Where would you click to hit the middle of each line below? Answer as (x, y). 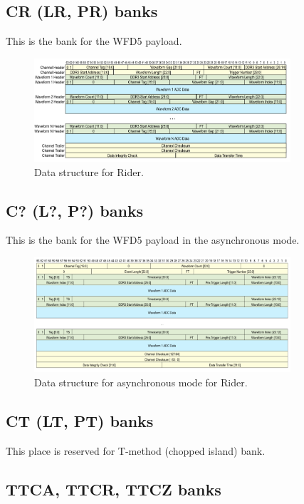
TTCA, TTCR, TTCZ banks (114, 489)
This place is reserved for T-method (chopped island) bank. (136, 450)
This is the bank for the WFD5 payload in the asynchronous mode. (153, 240)
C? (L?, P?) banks (75, 210)
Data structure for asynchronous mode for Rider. (141, 382)
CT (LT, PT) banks (80, 421)
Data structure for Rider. (89, 171)
